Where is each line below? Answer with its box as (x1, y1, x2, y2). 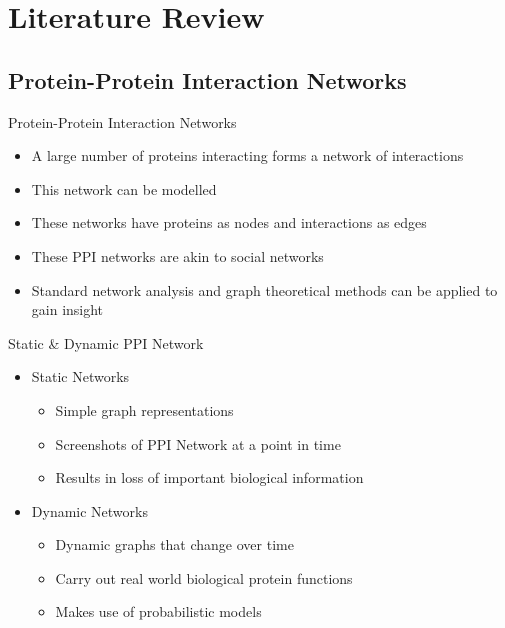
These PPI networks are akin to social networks (31, 245, 324, 266)
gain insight (31, 299, 104, 320)
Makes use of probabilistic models (55, 601, 262, 622)
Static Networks (31, 366, 130, 387)
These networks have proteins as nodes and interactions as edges (31, 212, 427, 233)
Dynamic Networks (31, 500, 148, 521)
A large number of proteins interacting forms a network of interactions (31, 145, 464, 166)
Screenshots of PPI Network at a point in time (55, 433, 341, 454)
